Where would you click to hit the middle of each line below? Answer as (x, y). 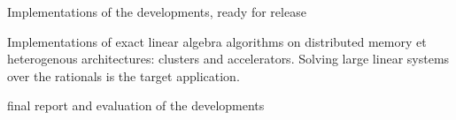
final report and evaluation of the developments (136, 105)
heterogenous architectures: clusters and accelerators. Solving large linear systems (228, 59)
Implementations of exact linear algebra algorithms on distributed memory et (217, 41)
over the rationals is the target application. (124, 75)
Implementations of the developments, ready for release (157, 11)
